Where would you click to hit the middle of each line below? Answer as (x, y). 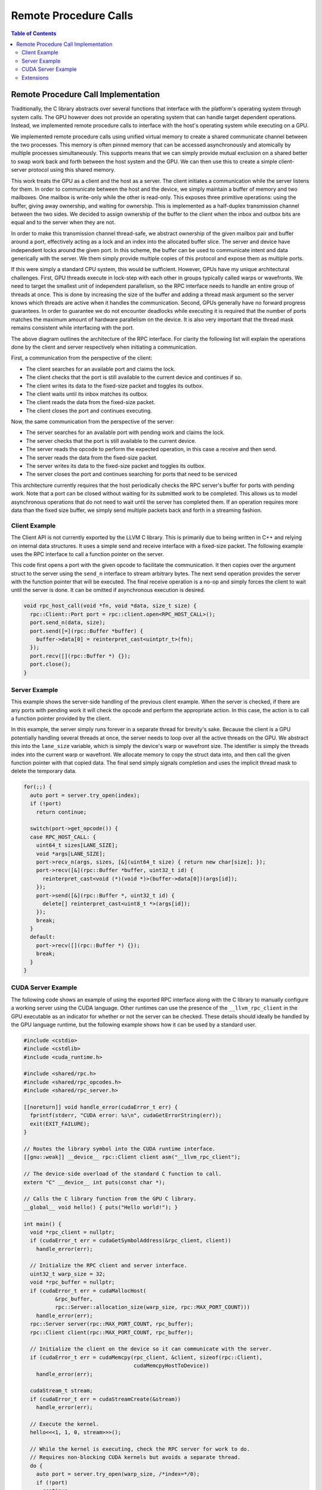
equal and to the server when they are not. (63, 222)
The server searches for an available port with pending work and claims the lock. (125, 433)
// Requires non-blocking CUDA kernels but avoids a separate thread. (135, 1458)
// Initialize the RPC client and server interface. (109, 1266)
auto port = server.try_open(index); (85, 795)
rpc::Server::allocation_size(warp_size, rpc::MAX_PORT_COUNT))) (152, 1307)
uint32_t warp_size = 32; (68, 1274)
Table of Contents (34, 33)
